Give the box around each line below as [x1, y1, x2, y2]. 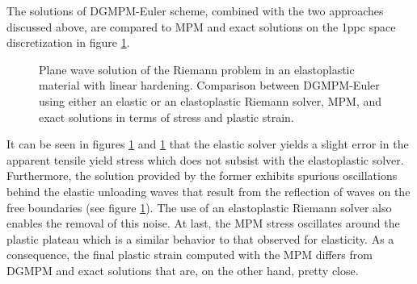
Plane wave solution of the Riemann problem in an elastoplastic [39, 61, 355, 77]
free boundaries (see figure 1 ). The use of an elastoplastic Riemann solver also [6, 198, 392, 215]
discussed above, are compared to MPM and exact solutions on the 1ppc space [6, 18, 396, 35]
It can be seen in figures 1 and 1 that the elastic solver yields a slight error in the [6, 136, 409, 152]
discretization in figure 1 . [6, 34, 130, 51]
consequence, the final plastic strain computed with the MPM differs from [6, 246, 373, 263]
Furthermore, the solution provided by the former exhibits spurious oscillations [6, 167, 398, 184]
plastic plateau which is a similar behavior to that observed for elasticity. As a [6, 230, 394, 247]
